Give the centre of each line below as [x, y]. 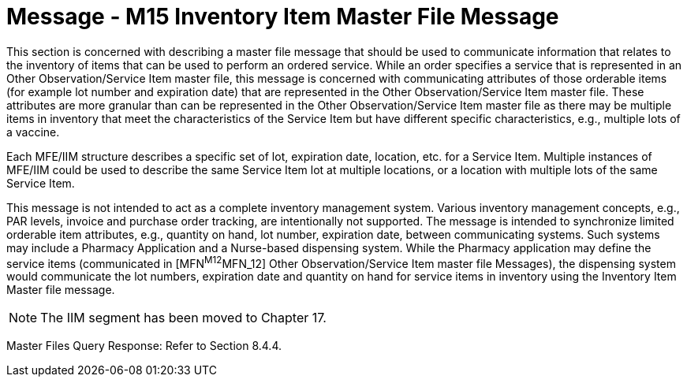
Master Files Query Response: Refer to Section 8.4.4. [144, 346]
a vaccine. [33, 132]
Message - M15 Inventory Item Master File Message [283, 17]
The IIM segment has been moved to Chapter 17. [183, 318]
